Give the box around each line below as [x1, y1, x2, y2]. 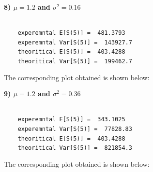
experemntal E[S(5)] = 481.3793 [17, 29, 125, 37]
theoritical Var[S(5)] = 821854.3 [17, 144, 132, 152]
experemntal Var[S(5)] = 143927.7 [17, 39, 132, 46]
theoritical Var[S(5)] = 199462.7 [17, 57, 132, 65]
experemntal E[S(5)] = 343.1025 [17, 116, 125, 123]
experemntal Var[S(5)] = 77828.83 [17, 125, 132, 132]
